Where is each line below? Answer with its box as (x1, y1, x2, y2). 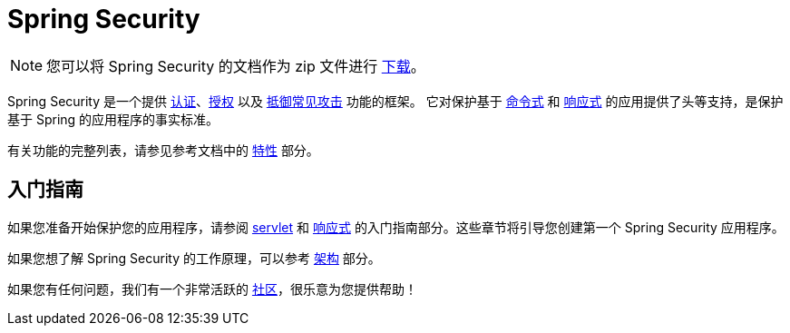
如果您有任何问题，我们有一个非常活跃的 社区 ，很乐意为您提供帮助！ (7, 280, 417, 297)
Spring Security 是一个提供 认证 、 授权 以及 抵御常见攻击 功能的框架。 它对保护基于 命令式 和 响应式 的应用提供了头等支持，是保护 (7, 93, 784, 109)
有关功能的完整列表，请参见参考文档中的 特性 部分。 (7, 142, 319, 158)
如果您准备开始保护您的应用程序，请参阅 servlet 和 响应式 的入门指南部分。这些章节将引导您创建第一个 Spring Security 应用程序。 (7, 219, 785, 235)
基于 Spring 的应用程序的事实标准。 (7, 111, 219, 127)
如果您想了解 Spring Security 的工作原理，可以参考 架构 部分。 (7, 250, 381, 266)
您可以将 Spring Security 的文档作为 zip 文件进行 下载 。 (46, 56, 425, 75)
